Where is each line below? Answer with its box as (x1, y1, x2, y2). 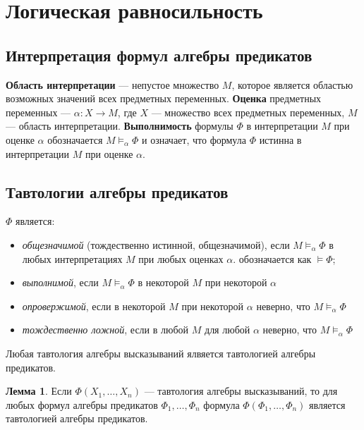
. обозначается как (233, 251, 312, 266)
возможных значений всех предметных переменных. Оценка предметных (6, 91, 322, 106)
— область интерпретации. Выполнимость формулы (6, 118, 233, 133)
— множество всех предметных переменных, (151, 104, 345, 119)
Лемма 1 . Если (6, 383, 72, 398)
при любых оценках (138, 251, 224, 266)
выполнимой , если (22, 275, 99, 290)
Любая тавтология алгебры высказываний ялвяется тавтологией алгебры (6, 345, 316, 360)
